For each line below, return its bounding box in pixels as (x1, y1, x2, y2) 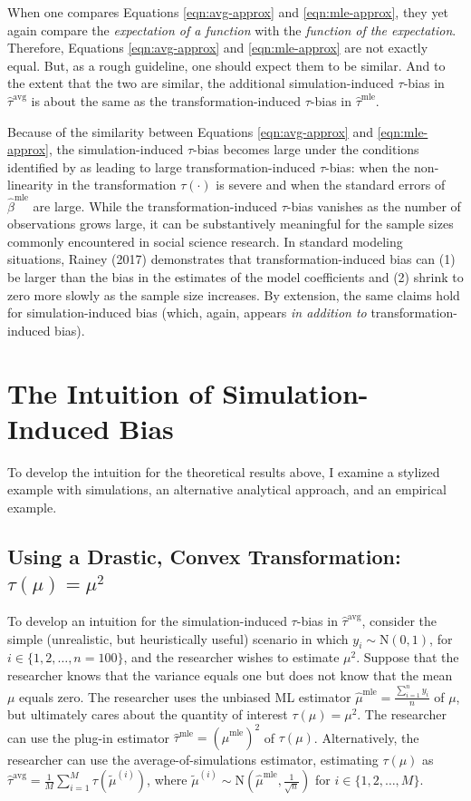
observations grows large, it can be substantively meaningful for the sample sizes (7, 214, 454, 233)
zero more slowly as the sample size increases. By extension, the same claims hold (7, 285, 460, 304)
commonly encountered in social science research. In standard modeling (7, 231, 403, 250)
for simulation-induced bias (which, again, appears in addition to (7, 303, 367, 322)
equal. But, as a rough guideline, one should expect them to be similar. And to (7, 55, 446, 74)
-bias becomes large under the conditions (193, 140, 419, 159)
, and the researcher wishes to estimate (123, 648, 340, 667)
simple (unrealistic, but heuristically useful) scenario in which (7, 629, 349, 648)
